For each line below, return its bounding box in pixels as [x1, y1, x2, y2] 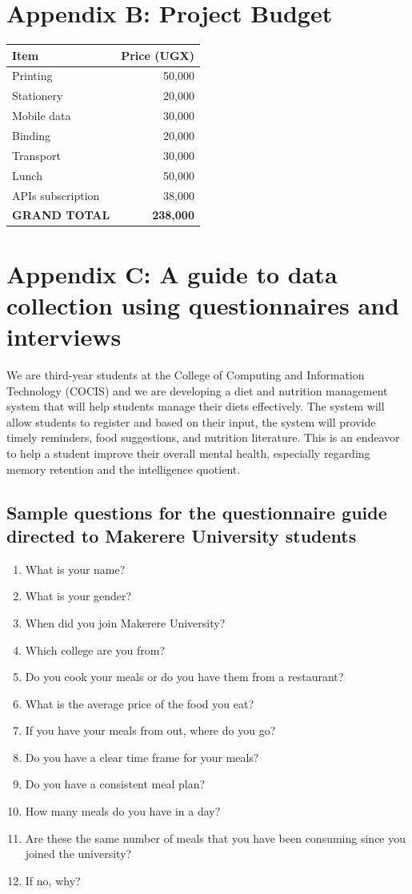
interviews [6, 320, 122, 353]
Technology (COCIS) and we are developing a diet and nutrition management [6, 382, 388, 399]
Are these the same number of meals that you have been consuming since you [25, 829, 406, 846]
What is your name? [25, 560, 126, 577]
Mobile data [12, 107, 71, 124]
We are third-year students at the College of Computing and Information [6, 366, 365, 383]
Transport [12, 146, 61, 163]
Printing [12, 67, 53, 84]
